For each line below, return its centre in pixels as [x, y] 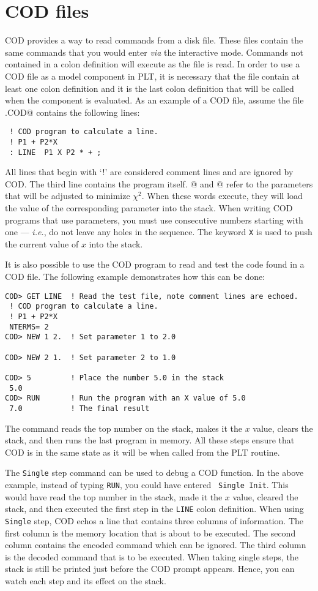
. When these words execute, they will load [222, 196]
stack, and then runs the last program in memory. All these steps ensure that [150, 440]
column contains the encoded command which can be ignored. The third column [156, 545]
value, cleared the [265, 496]
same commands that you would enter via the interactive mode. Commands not [154, 52]
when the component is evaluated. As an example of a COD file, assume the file [154, 100]
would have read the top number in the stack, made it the [114, 496]
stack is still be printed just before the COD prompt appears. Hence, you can [150, 569]
